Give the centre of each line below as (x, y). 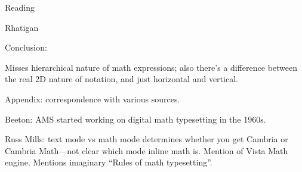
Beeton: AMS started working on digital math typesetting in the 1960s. (135, 119)
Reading (20, 7)
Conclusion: (26, 47)
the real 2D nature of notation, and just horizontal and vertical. (121, 79)
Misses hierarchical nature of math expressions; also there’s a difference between (151, 67)
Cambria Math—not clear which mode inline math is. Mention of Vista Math (147, 150)
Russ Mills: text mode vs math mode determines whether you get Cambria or (147, 139)
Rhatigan (22, 27)
